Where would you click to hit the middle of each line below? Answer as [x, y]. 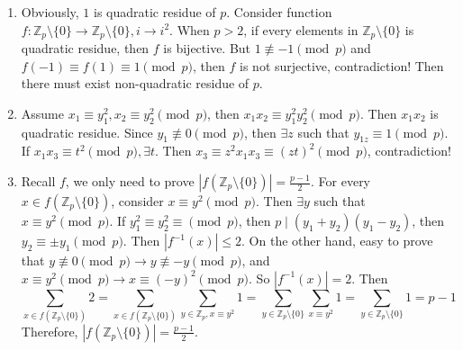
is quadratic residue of [155, 12]
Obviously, [50, 12]
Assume [42, 113]
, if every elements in [301, 29]
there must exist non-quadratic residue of [135, 83]
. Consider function [279, 12]
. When [190, 29]
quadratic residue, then [85, 48]
